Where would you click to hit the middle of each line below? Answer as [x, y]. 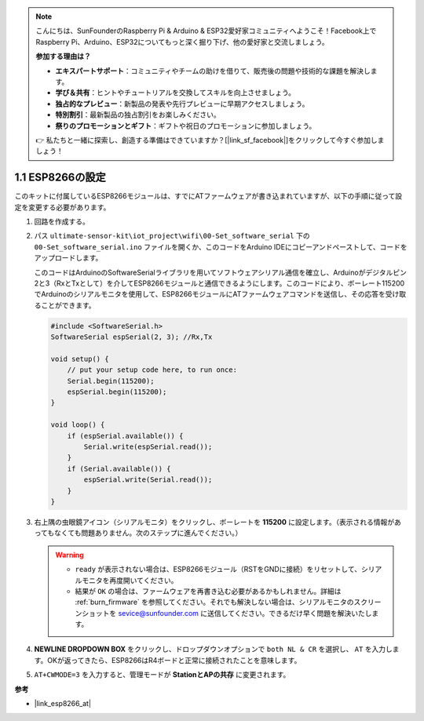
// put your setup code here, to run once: [152, 370]
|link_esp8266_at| [63, 704]
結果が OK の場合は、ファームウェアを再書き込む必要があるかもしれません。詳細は [208, 591]
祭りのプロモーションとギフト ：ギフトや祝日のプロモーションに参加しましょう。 [186, 126]
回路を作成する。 [62, 221]
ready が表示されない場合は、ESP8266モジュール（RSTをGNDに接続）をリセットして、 [218, 570]
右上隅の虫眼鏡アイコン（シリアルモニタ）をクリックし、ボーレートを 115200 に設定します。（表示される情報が [214, 522]
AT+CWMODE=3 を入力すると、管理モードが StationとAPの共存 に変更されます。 [162, 675]
